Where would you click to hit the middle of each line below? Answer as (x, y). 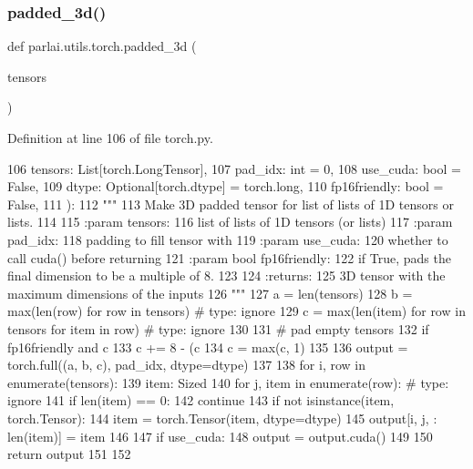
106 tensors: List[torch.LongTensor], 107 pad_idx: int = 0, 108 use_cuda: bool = (234, 168)
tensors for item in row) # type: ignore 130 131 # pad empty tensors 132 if (218, 328)
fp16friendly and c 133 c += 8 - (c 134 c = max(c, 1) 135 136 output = (208, 347)
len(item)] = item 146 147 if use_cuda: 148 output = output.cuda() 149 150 (220, 436)
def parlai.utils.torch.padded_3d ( (102, 46)
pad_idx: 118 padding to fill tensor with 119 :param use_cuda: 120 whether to (228, 239)
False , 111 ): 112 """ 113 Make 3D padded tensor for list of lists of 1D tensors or (231, 204)
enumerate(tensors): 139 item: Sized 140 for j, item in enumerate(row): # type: (228, 382)
